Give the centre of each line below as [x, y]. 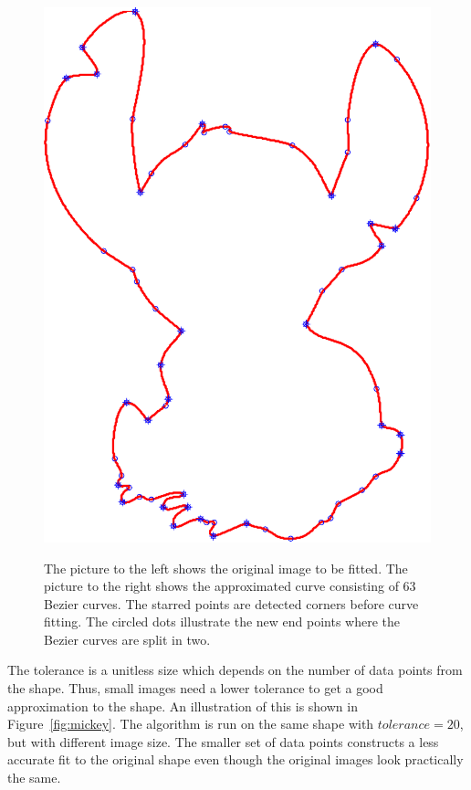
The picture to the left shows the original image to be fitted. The [226, 568]
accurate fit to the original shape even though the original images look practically [235, 759]
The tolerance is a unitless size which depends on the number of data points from [235, 670]
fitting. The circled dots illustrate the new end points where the [222, 621]
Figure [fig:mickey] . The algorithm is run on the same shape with [191, 724]
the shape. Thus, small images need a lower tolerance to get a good [195, 688]
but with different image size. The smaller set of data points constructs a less [223, 741]
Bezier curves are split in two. [127, 639]
